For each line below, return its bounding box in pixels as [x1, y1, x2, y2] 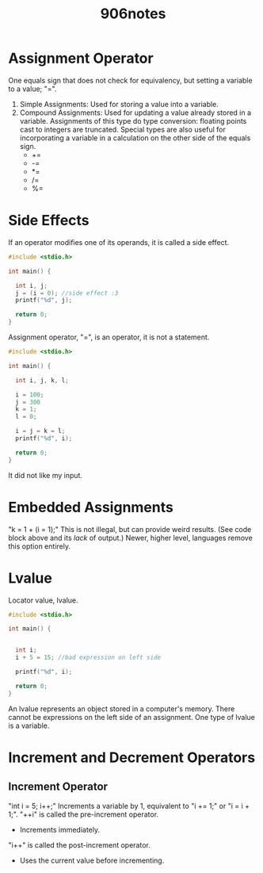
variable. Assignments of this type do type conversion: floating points [19, 116, 247, 125]
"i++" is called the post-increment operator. [8, 840, 151, 849]
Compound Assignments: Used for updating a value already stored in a [19, 108, 252, 117]
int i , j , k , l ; [15, 376, 69, 385]
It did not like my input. [8, 470, 83, 480]
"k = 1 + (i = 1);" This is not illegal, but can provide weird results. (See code [8, 524, 252, 534]
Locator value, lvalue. [8, 595, 78, 605]
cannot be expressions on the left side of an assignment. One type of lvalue [8, 712, 255, 722]
